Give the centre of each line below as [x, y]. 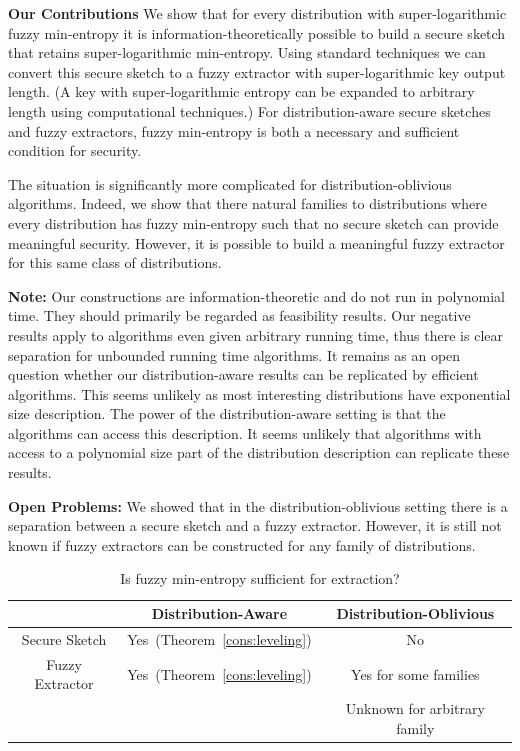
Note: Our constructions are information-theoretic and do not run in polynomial [256, 295]
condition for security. [75, 150]
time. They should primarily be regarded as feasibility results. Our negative [239, 315]
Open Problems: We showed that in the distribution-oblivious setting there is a [258, 505]
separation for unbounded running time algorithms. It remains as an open [234, 354]
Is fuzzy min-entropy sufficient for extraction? [260, 578]
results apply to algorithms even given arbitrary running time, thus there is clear [255, 334]
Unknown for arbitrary [415, 708]
